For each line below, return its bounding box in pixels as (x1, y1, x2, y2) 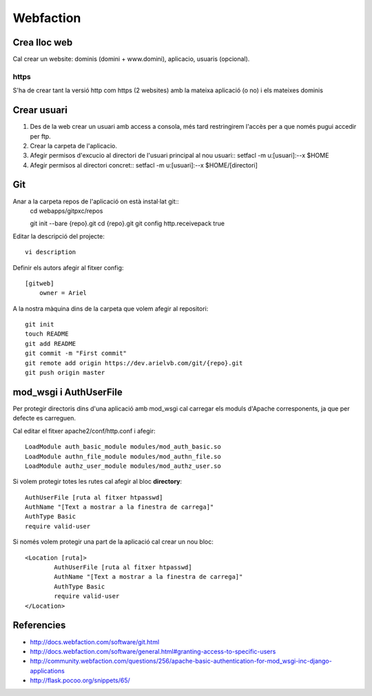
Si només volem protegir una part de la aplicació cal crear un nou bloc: (12, 538, 214, 546)
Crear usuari (12, 104, 68, 116)
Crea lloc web (12, 37, 73, 48)
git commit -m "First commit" (25, 349, 127, 358)
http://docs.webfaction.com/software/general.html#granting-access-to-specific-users (30, 647, 276, 655)
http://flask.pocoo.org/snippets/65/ (30, 676, 130, 685)
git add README (25, 340, 76, 347)
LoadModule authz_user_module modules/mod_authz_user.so (25, 462, 222, 470)
